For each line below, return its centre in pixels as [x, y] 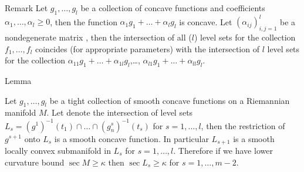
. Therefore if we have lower [223, 151]
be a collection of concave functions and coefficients [173, 8]
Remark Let [26, 8]
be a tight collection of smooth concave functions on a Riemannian [170, 100]
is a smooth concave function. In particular [131, 138]
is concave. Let [206, 21]
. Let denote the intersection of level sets [120, 112]
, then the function [84, 21]
